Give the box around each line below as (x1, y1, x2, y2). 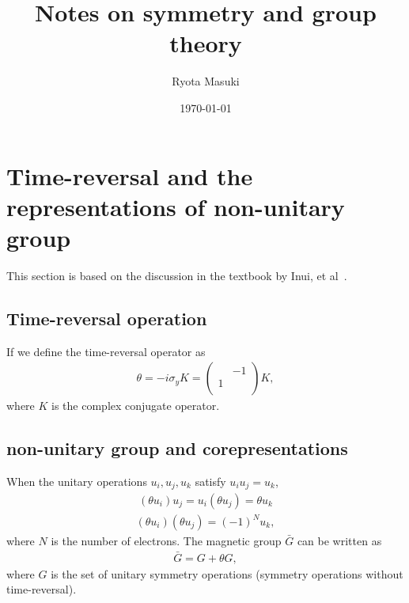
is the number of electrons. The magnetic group (51, 533, 282, 549)
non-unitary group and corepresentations (6, 436, 348, 461)
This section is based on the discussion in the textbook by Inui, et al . (6, 267, 347, 283)
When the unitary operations (6, 473, 147, 490)
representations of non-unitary (6, 190, 345, 222)
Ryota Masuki (172, 73, 240, 89)
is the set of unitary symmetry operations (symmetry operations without (51, 565, 403, 582)
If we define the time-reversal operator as (6, 343, 206, 359)
